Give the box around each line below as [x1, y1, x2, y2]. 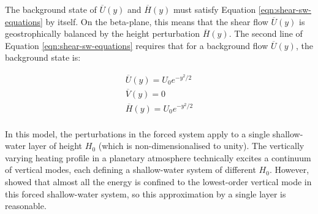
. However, [269, 163, 309, 176]
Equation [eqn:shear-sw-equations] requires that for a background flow [5, 39, 268, 52]
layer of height [28, 139, 83, 152]
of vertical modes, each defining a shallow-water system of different [5, 163, 256, 176]
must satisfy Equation [173, 3, 256, 15]
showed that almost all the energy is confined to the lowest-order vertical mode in [5, 175, 312, 188]
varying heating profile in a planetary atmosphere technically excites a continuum [5, 151, 311, 164]
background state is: [5, 51, 81, 64]
